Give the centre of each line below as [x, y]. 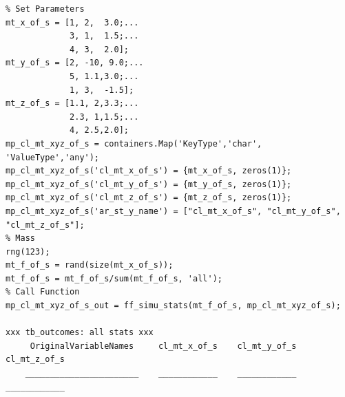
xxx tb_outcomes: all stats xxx [80, 333]
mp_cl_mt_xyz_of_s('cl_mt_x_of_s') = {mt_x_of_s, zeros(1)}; [149, 171]
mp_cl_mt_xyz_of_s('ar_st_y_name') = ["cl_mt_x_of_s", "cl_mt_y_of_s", [173, 211]
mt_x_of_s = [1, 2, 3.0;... [72, 22]
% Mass [20, 238]
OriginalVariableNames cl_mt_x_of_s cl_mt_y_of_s [163, 346]
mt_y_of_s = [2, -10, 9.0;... [75, 63]
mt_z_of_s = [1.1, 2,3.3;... [72, 104]
